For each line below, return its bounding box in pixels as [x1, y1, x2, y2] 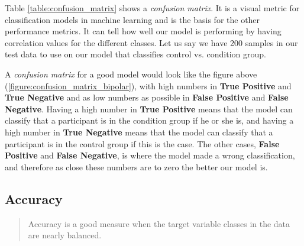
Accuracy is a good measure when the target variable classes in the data [28, 217, 290, 229]
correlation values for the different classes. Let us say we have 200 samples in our [5, 36, 298, 48]
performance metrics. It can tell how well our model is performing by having [5, 25, 282, 37]
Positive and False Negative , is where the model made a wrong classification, [5, 149, 295, 161]
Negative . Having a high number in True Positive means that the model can [5, 102, 293, 115]
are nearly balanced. [28, 229, 102, 241]
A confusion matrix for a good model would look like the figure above [5, 67, 257, 80]
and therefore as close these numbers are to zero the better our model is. [5, 160, 268, 173]
